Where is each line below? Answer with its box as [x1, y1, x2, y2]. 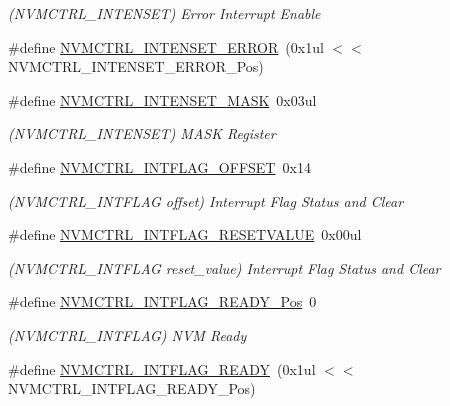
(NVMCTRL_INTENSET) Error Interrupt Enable [8, 3, 321, 23]
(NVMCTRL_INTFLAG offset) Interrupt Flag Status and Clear [8, 190, 404, 211]
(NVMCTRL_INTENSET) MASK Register [8, 123, 276, 144]
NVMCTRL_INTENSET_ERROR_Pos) [8, 56, 264, 77]
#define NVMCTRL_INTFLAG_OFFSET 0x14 [8, 156, 311, 177]
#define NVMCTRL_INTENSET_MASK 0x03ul [8, 89, 317, 110]
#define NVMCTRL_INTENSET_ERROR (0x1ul [8, 36, 324, 57]
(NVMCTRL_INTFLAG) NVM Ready [8, 324, 247, 345]
